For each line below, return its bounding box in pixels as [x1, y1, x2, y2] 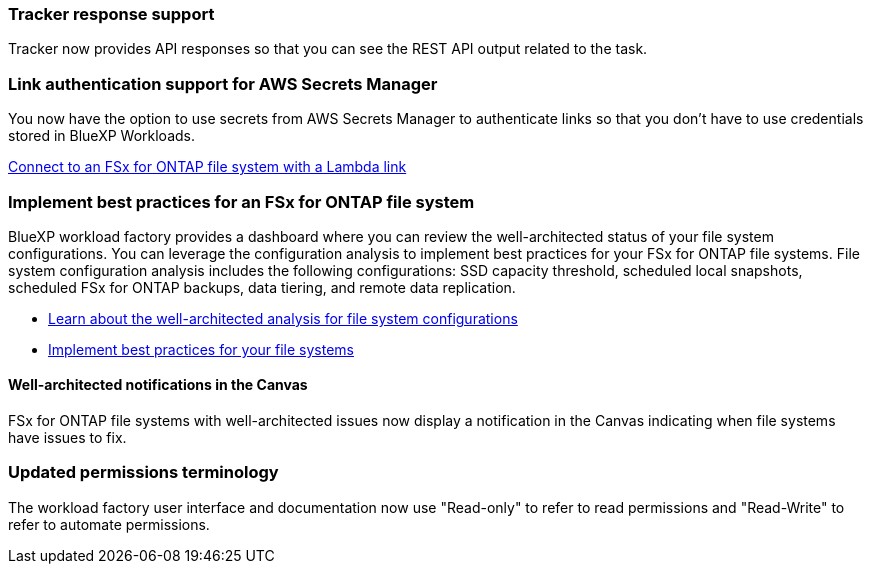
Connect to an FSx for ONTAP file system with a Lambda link [8, 158, 407, 176]
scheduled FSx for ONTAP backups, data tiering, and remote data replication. [8, 278, 516, 296]
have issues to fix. [8, 429, 127, 447]
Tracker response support [8, 4, 215, 24]
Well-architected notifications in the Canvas [8, 376, 308, 394]
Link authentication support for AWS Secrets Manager [8, 73, 438, 94]
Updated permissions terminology [8, 462, 279, 483]
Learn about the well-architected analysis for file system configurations [48, 309, 518, 327]
